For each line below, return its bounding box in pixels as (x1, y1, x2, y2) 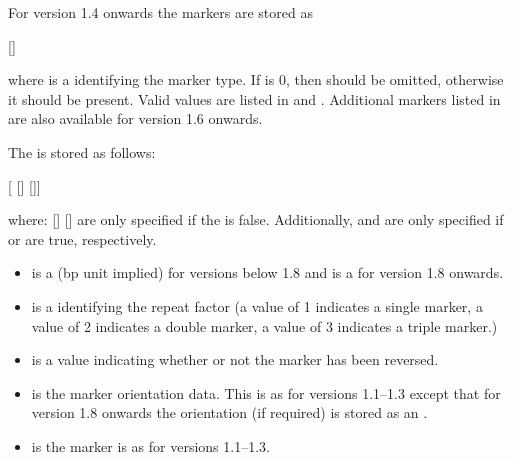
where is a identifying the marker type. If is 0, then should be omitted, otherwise (8, 69, 504, 90)
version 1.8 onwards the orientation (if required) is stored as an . (31, 402, 428, 423)
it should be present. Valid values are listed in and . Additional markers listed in (8, 88, 501, 109)
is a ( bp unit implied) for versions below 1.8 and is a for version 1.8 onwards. (31, 262, 504, 283)
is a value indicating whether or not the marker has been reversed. (31, 349, 439, 370)
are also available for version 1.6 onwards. (8, 108, 263, 129)
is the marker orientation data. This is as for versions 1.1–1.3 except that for (31, 382, 501, 403)
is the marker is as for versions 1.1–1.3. (31, 435, 270, 456)
